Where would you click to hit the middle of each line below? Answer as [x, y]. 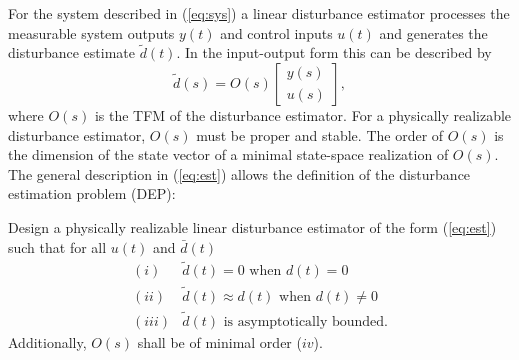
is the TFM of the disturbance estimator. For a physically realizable [303, 115]
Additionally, [47, 341]
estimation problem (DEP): [92, 193]
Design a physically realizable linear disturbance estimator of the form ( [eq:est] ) [252, 226]
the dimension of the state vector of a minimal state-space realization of [228, 154]
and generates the [433, 32]
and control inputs [276, 32]
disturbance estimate [71, 52]
